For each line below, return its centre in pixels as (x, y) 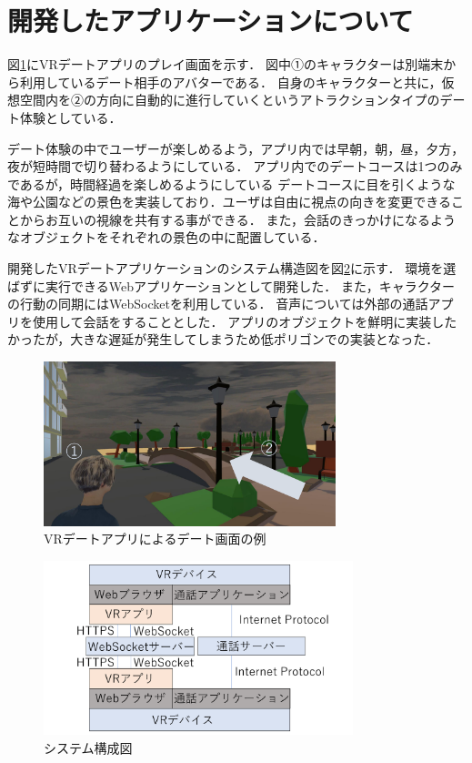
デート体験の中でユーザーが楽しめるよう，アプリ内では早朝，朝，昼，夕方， (236, 148)
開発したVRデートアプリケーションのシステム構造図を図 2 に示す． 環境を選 (232, 268)
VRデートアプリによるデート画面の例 (155, 539)
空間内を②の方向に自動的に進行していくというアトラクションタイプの (230, 100)
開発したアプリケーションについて (211, 20)
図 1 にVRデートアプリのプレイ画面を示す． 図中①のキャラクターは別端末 (226, 64)
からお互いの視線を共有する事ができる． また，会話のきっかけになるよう (238, 219)
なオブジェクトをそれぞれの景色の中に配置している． (166, 237)
